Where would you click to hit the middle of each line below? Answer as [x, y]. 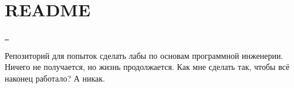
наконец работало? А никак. [55, 78]
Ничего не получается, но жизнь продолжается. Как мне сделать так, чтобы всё [147, 67]
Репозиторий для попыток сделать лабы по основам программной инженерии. [144, 55]
